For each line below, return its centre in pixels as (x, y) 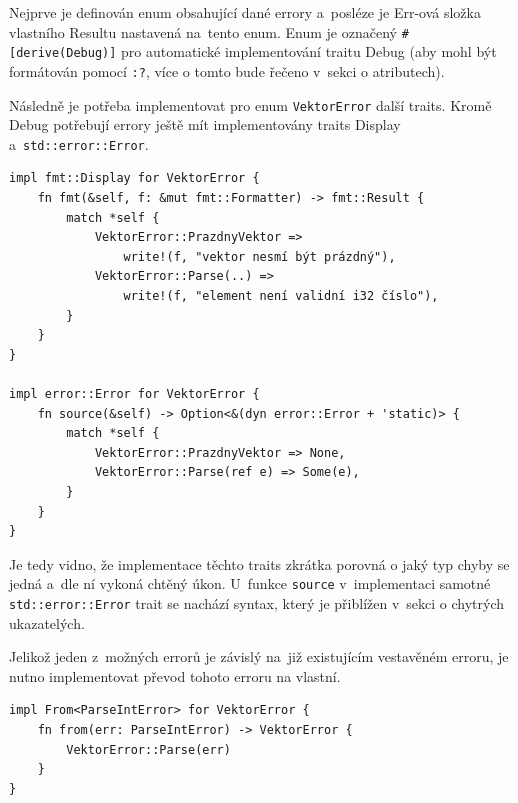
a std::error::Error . (79, 143)
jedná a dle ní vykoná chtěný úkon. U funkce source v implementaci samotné (250, 583)
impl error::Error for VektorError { (134, 394)
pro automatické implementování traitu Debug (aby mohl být (309, 51)
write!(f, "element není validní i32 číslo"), (281, 296)
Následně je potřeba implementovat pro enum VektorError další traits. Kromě (250, 104)
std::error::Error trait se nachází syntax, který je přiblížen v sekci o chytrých (257, 603)
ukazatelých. (47, 622)
